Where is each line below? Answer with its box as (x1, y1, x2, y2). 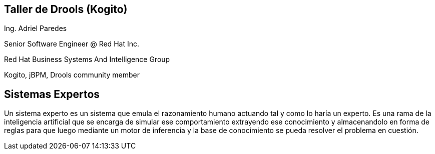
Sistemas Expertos (4, 87, 100, 100)
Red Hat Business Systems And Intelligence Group (4, 55, 170, 64)
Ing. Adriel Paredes (4, 24, 67, 33)
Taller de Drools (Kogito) (4, 3, 128, 15)
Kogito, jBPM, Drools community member (4, 70, 140, 79)
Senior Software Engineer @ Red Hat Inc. (4, 39, 139, 48)
